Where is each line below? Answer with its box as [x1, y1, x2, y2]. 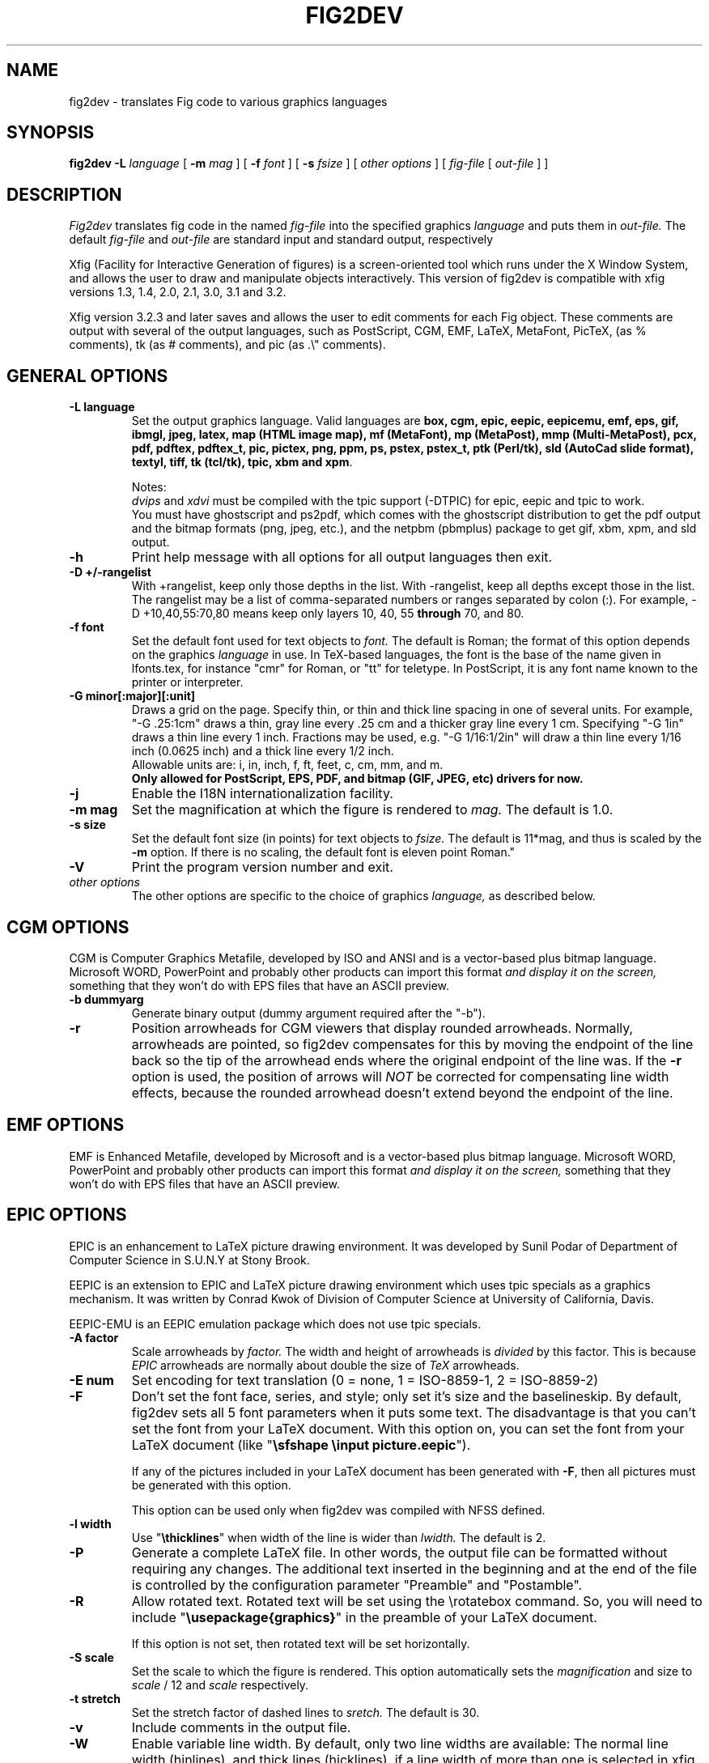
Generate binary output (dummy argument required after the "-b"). [131, 1005, 486, 1020]
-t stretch [69, 1691, 121, 1706]
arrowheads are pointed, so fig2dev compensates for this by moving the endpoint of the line [131, 1035, 694, 1052]
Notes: [131, 480, 167, 495]
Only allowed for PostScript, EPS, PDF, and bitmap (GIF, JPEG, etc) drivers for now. [131, 771, 584, 786]
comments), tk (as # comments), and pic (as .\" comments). [69, 338, 386, 352]
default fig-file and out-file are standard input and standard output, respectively [69, 232, 494, 247]
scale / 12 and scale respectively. [131, 1677, 309, 1692]
